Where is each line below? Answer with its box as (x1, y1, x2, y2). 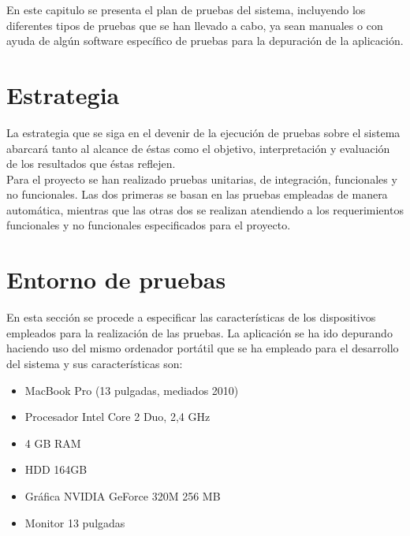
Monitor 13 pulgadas (24, 514, 125, 530)
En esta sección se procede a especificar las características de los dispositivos (6, 309, 376, 326)
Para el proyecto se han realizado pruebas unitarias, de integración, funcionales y (6, 170, 397, 187)
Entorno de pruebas (6, 263, 226, 296)
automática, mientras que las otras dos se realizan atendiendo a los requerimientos (6, 201, 404, 218)
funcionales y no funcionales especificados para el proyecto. (6, 217, 291, 233)
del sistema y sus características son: (6, 355, 183, 371)
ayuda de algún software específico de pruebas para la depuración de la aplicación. (6, 32, 404, 49)
